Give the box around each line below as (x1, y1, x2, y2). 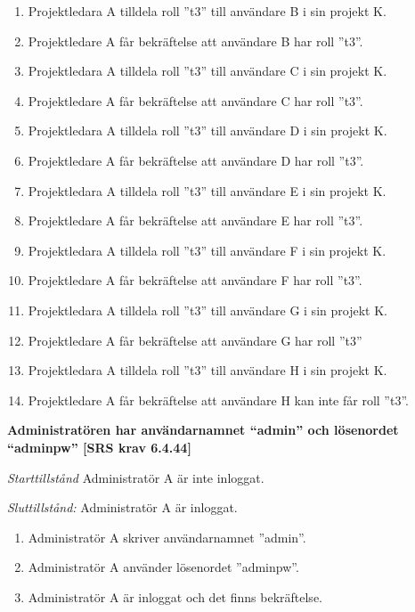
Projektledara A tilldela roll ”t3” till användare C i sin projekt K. (28, 61, 387, 80)
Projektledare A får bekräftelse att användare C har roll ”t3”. (28, 91, 363, 110)
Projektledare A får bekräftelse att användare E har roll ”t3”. (28, 211, 363, 230)
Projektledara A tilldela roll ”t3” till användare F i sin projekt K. (28, 241, 387, 259)
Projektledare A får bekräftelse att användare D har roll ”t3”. (28, 151, 364, 169)
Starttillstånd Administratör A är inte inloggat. (7, 468, 264, 486)
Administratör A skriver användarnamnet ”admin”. (28, 527, 306, 546)
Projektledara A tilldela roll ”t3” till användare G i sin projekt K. (28, 300, 387, 319)
